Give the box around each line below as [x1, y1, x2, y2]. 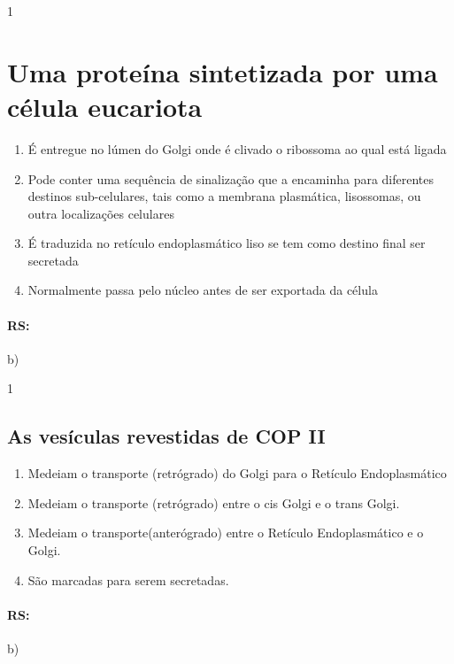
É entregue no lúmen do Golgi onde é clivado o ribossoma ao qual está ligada [27, 139, 447, 158]
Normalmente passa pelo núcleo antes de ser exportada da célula [27, 281, 378, 299]
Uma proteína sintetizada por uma [7, 53, 438, 89]
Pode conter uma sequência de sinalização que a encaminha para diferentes [27, 169, 435, 188]
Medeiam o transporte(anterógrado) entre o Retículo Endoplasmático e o [27, 523, 424, 542]
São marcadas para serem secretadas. [27, 570, 229, 589]
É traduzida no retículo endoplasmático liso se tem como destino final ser [27, 234, 426, 252]
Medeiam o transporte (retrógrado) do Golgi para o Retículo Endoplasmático [27, 464, 447, 483]
